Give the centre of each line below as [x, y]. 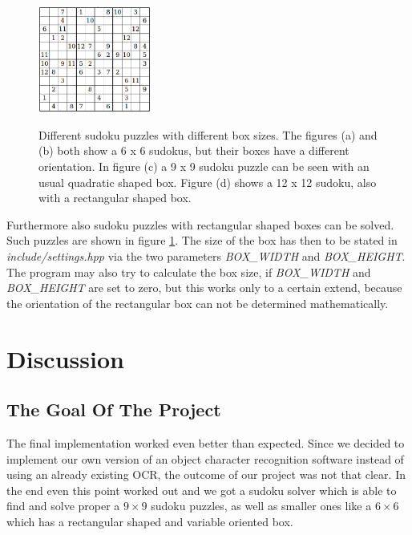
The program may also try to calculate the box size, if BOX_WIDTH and [189, 272]
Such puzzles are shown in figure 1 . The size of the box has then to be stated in [202, 240]
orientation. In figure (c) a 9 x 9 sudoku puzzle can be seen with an [204, 166]
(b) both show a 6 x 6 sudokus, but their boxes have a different [194, 150]
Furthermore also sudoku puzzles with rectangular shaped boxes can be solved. [200, 224]
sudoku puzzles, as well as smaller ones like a [261, 506]
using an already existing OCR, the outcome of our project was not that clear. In [206, 474]
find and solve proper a [63, 506]
